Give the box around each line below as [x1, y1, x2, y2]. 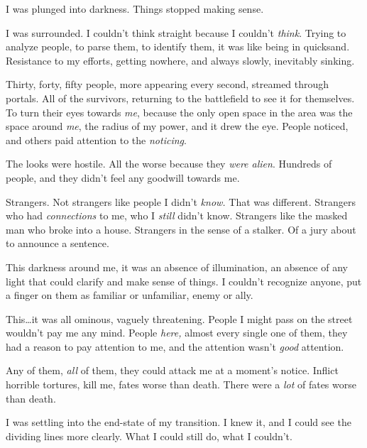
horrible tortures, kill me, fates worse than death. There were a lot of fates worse [6, 377, 356, 392]
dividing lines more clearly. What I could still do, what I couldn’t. [6, 428, 292, 443]
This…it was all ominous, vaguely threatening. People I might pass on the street [6, 311, 353, 326]
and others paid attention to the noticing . [6, 132, 187, 147]
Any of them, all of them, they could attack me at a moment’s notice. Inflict [6, 363, 339, 378]
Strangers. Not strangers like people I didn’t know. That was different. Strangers [6, 194, 356, 209]
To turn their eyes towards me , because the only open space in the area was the [6, 104, 353, 119]
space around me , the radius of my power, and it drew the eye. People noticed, [6, 119, 349, 133]
